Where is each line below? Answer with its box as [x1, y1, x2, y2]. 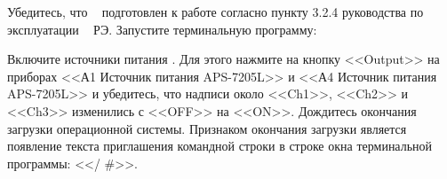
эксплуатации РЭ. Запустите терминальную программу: [7, 19, 317, 38]
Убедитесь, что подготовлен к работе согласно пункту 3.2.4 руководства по [7, 3, 424, 20]
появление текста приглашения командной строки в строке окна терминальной [7, 136, 433, 155]
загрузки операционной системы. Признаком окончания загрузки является [7, 119, 407, 137]
